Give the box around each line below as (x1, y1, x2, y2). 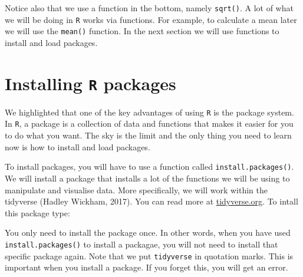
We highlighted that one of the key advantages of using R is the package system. (5, 105, 294, 118)
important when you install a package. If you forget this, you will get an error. (5, 261, 288, 273)
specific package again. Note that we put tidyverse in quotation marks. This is (5, 249, 294, 262)
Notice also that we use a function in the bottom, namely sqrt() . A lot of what (5, 2, 294, 14)
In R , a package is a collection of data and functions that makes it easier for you (5, 117, 294, 130)
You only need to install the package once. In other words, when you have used (5, 226, 291, 239)
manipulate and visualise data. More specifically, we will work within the (5, 183, 268, 196)
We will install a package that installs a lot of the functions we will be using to (5, 172, 290, 184)
